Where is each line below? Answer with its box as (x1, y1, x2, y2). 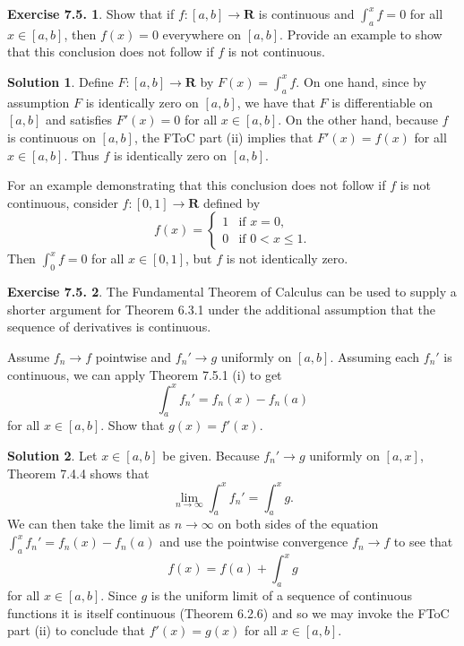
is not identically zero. (226, 249, 348, 268)
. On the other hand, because (278, 110, 438, 129)
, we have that (236, 92, 315, 111)
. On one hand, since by (296, 72, 426, 90)
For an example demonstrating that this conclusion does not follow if (7, 176, 386, 194)
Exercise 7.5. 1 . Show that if (7, 4, 175, 22)
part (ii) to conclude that (7, 621, 146, 640)
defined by (203, 193, 261, 211)
